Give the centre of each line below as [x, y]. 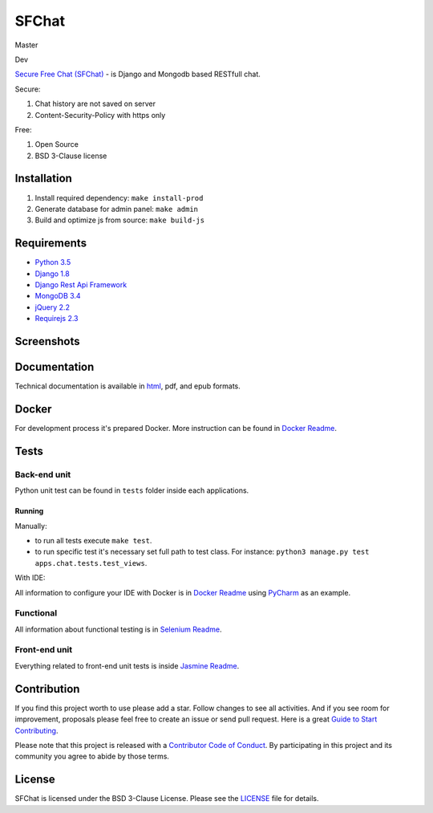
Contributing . [36, 730]
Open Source [57, 144]
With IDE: [30, 578]
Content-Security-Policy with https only [100, 115]
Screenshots [47, 341]
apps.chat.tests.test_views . [91, 563]
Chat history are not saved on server [95, 104]
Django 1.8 [52, 274]
